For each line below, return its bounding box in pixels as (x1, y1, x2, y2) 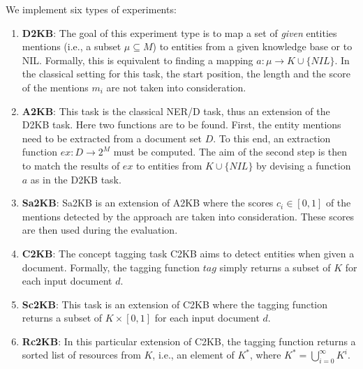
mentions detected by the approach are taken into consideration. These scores (22, 209, 355, 223)
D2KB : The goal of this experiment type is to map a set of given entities (22, 25, 337, 40)
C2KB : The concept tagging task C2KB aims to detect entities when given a (22, 246, 355, 260)
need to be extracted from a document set (22, 130, 202, 145)
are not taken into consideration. (106, 80, 246, 94)
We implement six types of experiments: (6, 2, 177, 16)
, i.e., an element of (152, 347, 235, 362)
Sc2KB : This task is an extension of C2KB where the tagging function (22, 296, 328, 311)
